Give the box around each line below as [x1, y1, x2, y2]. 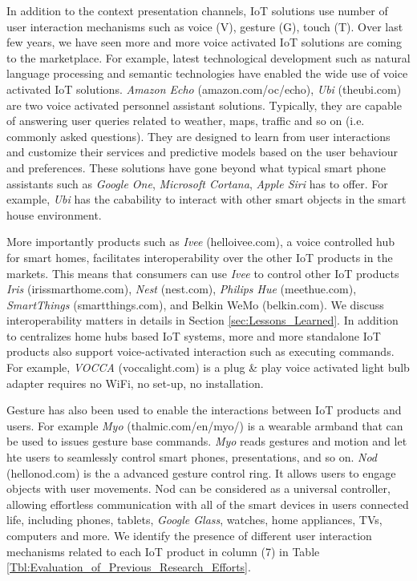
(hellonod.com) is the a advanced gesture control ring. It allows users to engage [6, 464, 396, 481]
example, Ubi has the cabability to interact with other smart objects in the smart [6, 191, 407, 208]
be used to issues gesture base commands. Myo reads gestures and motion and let [6, 433, 407, 450]
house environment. [6, 206, 102, 223]
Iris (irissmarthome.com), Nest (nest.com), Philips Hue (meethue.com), [6, 280, 357, 297]
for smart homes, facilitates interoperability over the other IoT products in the [6, 248, 393, 265]
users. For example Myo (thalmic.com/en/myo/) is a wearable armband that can [6, 417, 403, 434]
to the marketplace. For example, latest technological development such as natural [6, 49, 411, 66]
